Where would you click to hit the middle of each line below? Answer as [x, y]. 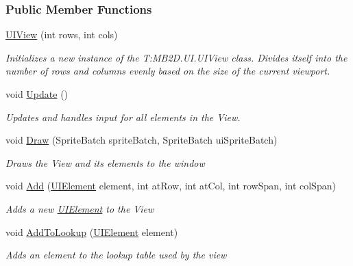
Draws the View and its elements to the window [105, 162]
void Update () [37, 94]
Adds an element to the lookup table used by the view [116, 255]
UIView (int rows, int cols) [62, 35]
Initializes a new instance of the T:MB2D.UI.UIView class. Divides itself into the [176, 57]
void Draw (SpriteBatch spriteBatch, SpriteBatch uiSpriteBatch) [142, 140]
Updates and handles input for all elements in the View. [123, 117]
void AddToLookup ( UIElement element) [92, 231]
